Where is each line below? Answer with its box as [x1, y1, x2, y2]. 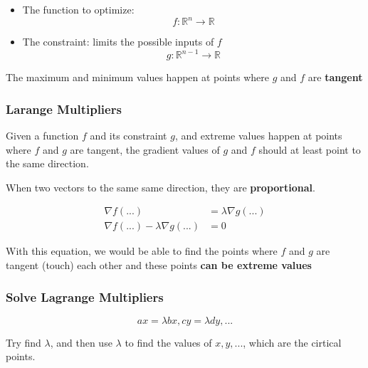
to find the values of [125, 335, 212, 349]
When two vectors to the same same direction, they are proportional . [6, 179, 315, 194]
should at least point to [258, 142, 361, 157]
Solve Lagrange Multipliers [6, 288, 164, 305]
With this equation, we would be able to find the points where [6, 243, 278, 258]
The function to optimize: [22, 2, 135, 16]
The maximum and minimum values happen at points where [6, 70, 270, 85]
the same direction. [6, 156, 89, 171]
